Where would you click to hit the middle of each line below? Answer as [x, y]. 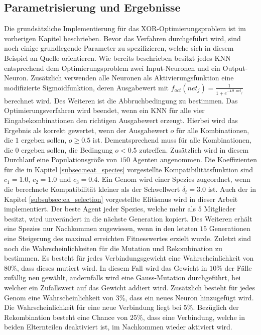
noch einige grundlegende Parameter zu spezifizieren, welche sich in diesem [119, 48]
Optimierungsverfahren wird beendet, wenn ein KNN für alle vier [104, 110]
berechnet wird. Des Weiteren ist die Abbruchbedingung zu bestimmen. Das [121, 100]
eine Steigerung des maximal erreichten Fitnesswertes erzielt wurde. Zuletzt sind [127, 238]
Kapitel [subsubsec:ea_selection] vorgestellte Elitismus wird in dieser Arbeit [121, 199]
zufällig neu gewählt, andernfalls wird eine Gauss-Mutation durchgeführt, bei [122, 277]
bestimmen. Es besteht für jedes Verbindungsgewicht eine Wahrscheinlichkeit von [129, 258]
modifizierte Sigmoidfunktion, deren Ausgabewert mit [87, 87]
